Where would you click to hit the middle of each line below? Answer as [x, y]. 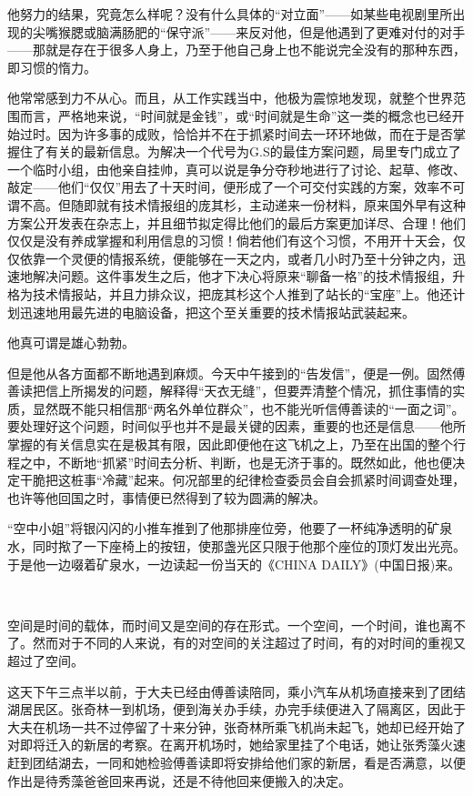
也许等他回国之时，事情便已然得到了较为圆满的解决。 [166, 497]
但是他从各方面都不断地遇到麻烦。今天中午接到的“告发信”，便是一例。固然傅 [236, 373]
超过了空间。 [45, 660]
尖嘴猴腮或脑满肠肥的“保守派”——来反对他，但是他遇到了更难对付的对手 [249, 31]
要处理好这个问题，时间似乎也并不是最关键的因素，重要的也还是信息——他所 [236, 426]
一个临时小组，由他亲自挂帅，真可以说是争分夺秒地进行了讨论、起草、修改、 [236, 169]
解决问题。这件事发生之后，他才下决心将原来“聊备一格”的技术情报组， [242, 276]
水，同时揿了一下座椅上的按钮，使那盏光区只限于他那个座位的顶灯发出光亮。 [236, 546]
